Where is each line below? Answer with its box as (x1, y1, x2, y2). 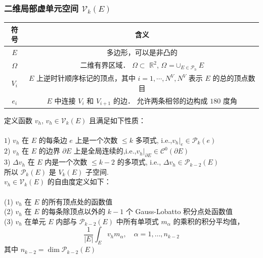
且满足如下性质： (89, 115, 146, 125)
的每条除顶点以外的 (41, 206, 106, 217)
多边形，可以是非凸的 (106, 47, 178, 58)
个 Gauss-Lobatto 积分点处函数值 (125, 206, 233, 217)
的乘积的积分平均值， (173, 216, 244, 226)
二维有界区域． (80, 60, 130, 70)
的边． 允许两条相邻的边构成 (113, 95, 208, 106)
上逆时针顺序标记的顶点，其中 (36, 73, 136, 83)
